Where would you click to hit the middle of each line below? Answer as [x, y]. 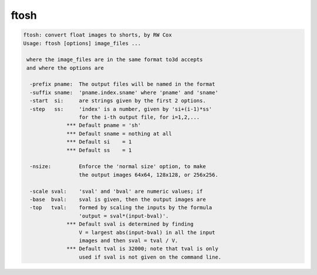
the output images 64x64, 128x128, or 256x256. [149, 175]
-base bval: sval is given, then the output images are [118, 199]
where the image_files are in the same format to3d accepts [115, 60]
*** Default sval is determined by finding [130, 224]
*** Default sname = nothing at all [119, 133]
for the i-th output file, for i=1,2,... [139, 117]
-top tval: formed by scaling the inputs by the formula [121, 208]
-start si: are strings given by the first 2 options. [118, 101]
